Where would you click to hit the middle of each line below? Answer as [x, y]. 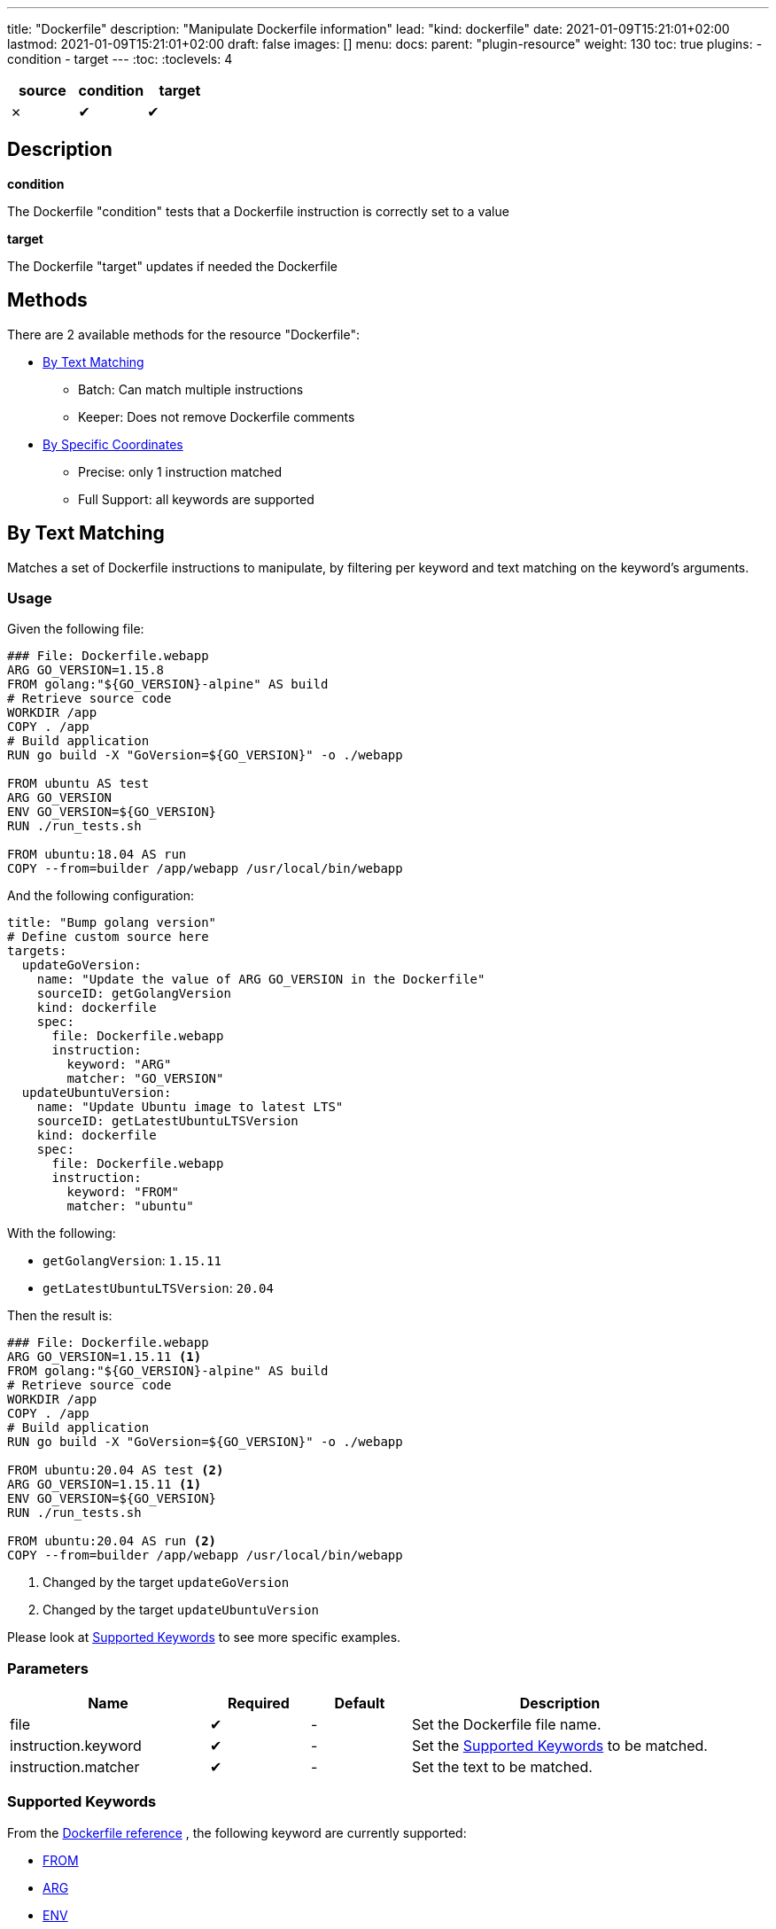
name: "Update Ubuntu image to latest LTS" [190, 1107]
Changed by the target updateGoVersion [166, 1583]
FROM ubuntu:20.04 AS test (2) [116, 1470]
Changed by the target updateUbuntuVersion [181, 1610]
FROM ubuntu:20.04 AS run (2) [112, 1541]
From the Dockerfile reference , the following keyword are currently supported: [237, 1832]
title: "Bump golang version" [112, 923]
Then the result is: [60, 1316]
